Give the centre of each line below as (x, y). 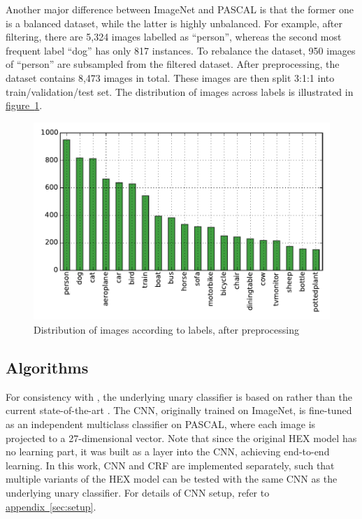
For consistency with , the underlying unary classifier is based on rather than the (179, 396)
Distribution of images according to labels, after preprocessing (166, 329)
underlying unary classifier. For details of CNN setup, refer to (138, 492)
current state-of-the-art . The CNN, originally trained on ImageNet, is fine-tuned (179, 410)
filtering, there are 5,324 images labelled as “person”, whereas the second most (174, 37)
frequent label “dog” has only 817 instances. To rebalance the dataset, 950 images (181, 50)
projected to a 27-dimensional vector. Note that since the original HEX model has (181, 438)
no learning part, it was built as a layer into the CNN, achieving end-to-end (168, 452)
